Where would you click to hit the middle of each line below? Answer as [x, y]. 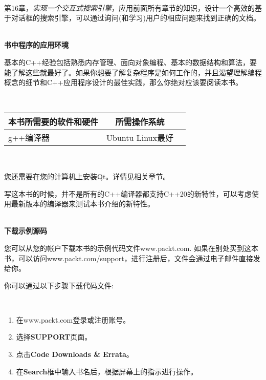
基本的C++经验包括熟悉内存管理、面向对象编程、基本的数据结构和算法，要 [130, 62]
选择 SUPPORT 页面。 [54, 337]
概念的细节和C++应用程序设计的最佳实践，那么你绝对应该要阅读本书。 [123, 82]
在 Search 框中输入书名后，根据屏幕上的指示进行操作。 [107, 371]
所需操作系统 [140, 122]
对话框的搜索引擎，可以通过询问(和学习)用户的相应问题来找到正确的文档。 [136, 18]
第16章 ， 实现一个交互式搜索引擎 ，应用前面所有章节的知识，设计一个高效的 [129, 7]
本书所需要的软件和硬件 [53, 122]
